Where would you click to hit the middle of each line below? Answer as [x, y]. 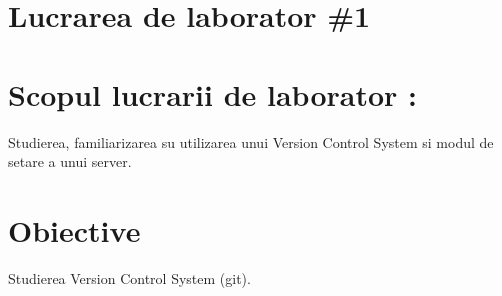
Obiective [74, 229]
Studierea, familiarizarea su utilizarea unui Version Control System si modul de [251, 141]
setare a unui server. [70, 161]
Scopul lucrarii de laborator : [212, 93]
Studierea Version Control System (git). [129, 277]
